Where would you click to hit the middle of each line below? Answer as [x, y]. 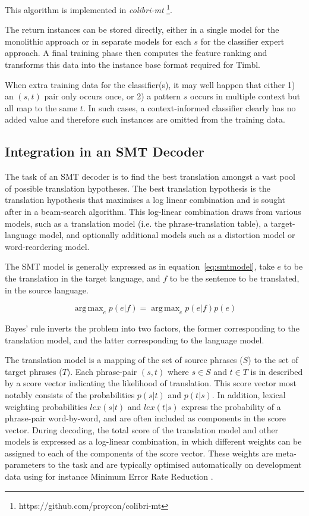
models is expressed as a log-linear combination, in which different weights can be [153, 441]
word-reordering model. [47, 246]
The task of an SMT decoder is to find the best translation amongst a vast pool [150, 176]
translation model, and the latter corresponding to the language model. [135, 340]
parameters [25, 465]
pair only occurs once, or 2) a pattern [113, 96]
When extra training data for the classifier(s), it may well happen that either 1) [150, 84]
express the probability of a [231, 406]
